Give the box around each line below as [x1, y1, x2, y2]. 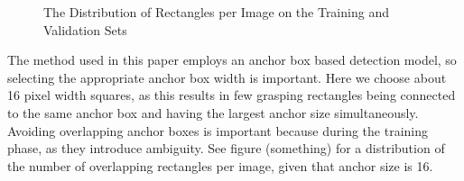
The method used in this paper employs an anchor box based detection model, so [7, 50, 457, 69]
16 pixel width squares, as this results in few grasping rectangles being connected [7, 86, 456, 104]
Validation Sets [43, 20, 127, 39]
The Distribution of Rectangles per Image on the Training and [43, 3, 389, 21]
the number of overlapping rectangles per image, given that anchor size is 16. [7, 156, 433, 175]
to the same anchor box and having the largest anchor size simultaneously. [7, 103, 419, 122]
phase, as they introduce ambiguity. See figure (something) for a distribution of [7, 139, 445, 158]
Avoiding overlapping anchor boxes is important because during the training [7, 121, 428, 140]
